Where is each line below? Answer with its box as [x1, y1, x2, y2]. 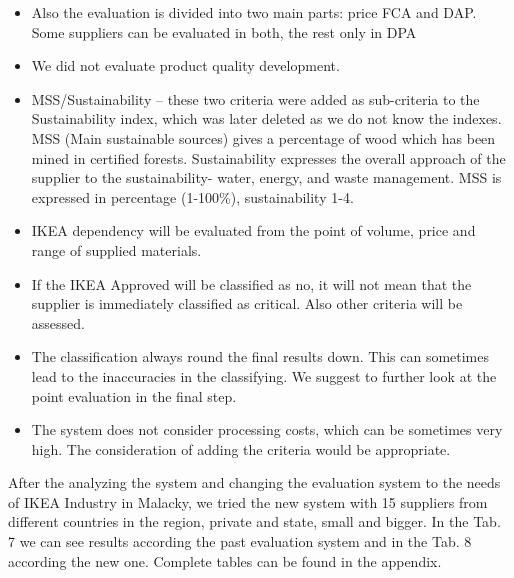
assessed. [31, 312, 85, 333]
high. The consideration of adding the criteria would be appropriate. [31, 438, 451, 459]
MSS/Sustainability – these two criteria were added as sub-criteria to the [31, 88, 480, 109]
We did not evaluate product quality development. [31, 55, 340, 76]
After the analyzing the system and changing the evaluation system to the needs [8, 472, 501, 493]
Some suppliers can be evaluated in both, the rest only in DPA [31, 21, 417, 42]
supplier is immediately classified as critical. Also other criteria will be [31, 293, 463, 314]
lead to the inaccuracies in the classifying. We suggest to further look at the [31, 365, 497, 386]
